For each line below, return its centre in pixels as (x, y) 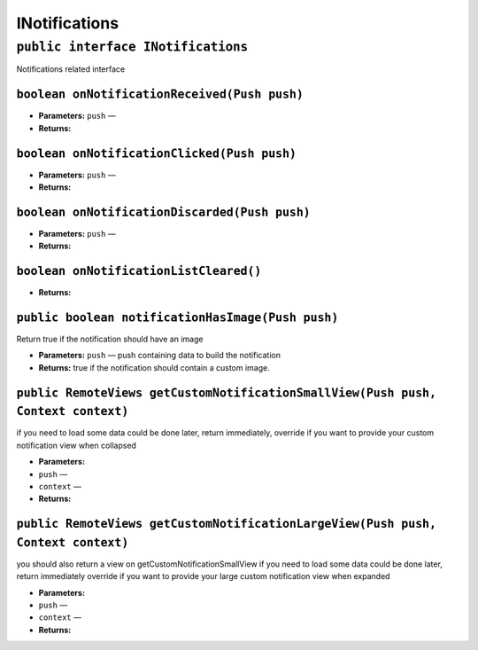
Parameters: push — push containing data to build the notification (159, 356)
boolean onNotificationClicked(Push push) (156, 153)
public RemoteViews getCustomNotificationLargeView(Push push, (227, 524)
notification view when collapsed (77, 445)
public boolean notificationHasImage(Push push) (177, 317)
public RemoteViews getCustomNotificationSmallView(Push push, (227, 393)
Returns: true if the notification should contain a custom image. (154, 367)
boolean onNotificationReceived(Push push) (160, 94)
